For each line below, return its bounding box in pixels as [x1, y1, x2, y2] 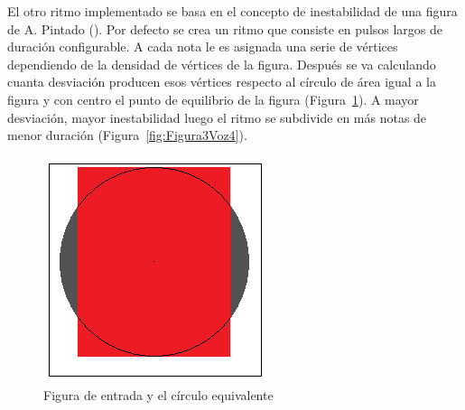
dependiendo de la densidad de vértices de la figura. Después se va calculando [7, 54, 436, 73]
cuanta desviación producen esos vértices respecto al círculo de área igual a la [7, 72, 436, 91]
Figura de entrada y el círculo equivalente [43, 386, 274, 405]
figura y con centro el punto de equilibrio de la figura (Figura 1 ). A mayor [7, 89, 419, 108]
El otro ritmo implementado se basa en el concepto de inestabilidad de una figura [7, 2, 458, 20]
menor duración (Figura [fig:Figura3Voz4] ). [7, 126, 247, 144]
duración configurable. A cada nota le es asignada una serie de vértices [7, 37, 398, 56]
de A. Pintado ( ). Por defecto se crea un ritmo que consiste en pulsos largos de [7, 19, 443, 38]
